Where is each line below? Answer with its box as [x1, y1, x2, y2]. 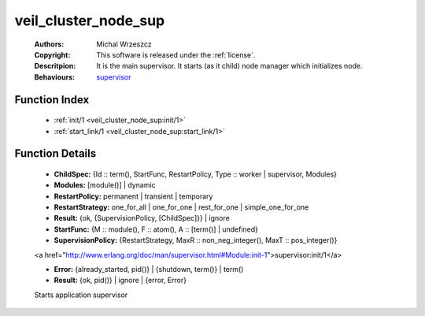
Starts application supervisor [34, 290, 128, 299]
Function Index [14, 93, 90, 106]
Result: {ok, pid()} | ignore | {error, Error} [54, 276, 187, 285]
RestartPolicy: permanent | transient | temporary [54, 191, 213, 201]
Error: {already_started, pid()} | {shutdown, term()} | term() [54, 265, 244, 274]
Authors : [34, 39, 65, 49]
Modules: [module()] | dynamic [54, 180, 157, 190]
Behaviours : [34, 72, 75, 82]
